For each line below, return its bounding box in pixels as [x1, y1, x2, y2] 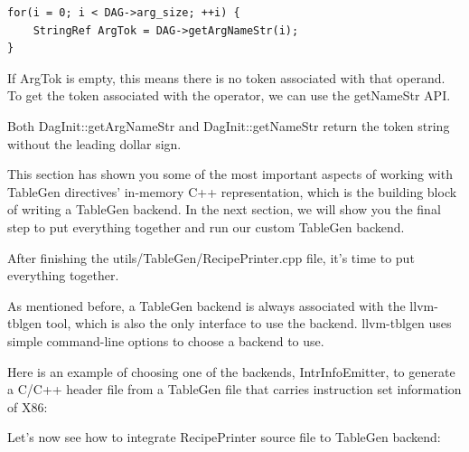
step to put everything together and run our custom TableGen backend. [7, 217, 405, 236]
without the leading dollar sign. [7, 134, 182, 153]
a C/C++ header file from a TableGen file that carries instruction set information [7, 380, 462, 399]
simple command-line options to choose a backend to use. [7, 331, 324, 350]
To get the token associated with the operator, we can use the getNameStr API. [7, 86, 451, 105]
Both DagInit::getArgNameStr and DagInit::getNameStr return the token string [7, 116, 450, 135]
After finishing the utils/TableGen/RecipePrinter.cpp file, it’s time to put [7, 248, 415, 267]
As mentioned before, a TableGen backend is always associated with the [7, 296, 406, 315]
